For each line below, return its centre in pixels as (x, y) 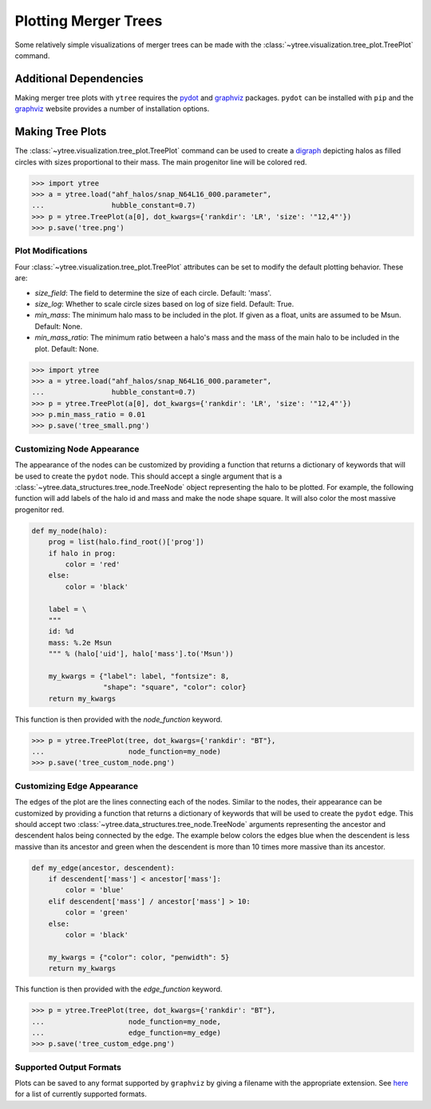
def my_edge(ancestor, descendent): (103, 868)
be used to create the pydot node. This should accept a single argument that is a (148, 476)
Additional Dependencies (79, 79)
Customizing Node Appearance (77, 449)
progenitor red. (40, 509)
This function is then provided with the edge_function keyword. (119, 989)
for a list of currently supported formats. (81, 1094)
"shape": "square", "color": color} (174, 688)
